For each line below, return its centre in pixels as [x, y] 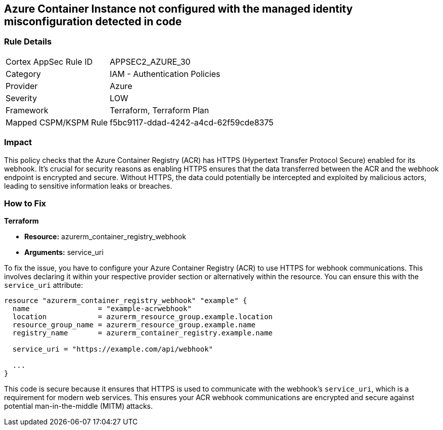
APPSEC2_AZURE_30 [150, 61]
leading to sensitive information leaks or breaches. [88, 186]
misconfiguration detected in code [93, 21]
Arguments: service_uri [64, 252]
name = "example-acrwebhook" [102, 309]
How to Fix [25, 203]
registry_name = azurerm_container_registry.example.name [143, 333]
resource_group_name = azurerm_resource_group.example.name [134, 325]
